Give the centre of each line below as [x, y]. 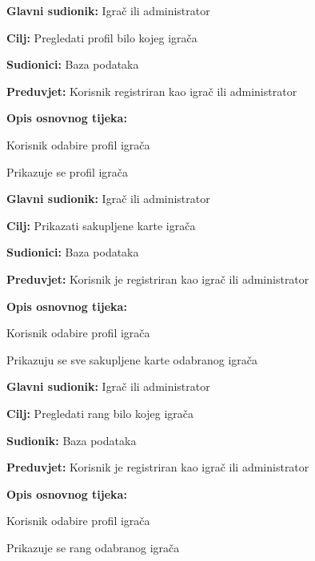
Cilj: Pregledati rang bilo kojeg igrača [100, 413]
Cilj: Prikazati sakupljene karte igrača [101, 225]
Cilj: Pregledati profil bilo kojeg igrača [102, 37]
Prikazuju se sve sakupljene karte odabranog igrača [132, 359]
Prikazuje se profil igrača [68, 171]
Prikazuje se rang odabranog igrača [93, 547]
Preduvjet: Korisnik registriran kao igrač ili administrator [152, 91]
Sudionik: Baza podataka [72, 440]
